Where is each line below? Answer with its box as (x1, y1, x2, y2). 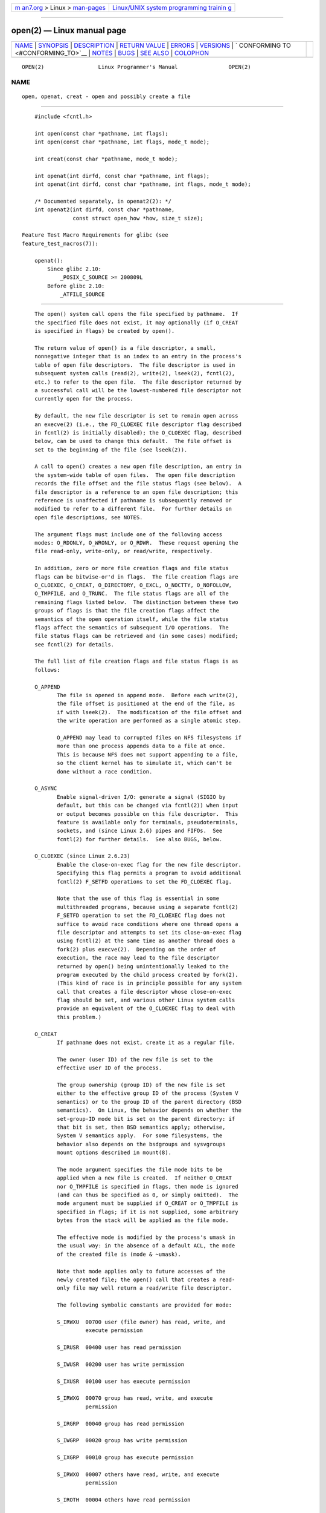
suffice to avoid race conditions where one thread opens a (56, 921, 238, 927)
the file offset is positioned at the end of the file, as (56, 700, 235, 707)
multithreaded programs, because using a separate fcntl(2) (56, 904, 238, 910)
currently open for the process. (34, 395, 134, 402)
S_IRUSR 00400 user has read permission (56, 1344, 181, 1351)
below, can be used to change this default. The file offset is (34, 438, 232, 445)
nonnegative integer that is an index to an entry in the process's (34, 353, 241, 360)
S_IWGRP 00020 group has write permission (56, 1437, 188, 1444)
